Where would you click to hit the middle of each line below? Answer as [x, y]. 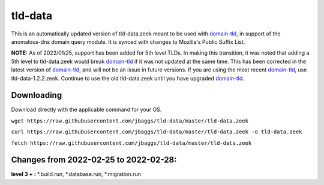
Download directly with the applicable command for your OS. [86, 110]
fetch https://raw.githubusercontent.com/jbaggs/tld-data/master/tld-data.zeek [131, 143]
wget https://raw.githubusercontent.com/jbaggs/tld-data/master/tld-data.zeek [130, 121]
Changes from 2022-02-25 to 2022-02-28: [94, 160]
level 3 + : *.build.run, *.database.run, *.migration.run [76, 174]
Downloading [37, 95]
